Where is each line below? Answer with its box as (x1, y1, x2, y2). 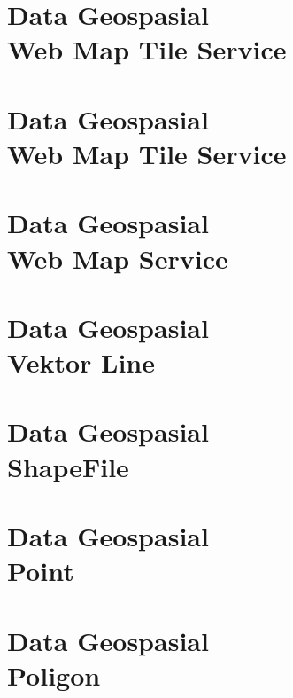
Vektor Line (7, 344, 155, 380)
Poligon (7, 656, 101, 693)
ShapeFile (7, 448, 129, 484)
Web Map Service (7, 239, 228, 276)
